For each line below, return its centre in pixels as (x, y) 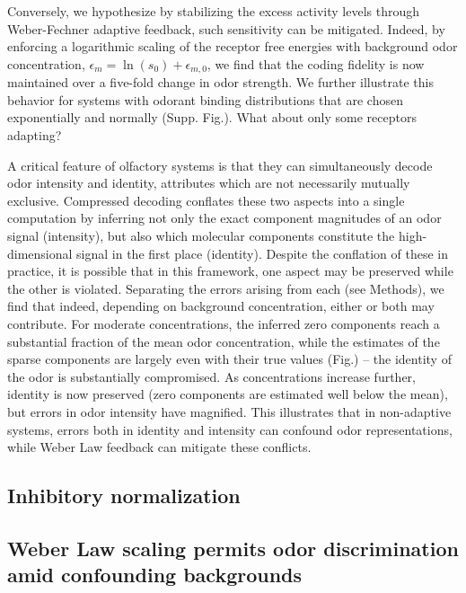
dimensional (40, 253)
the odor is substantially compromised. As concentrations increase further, (211, 376)
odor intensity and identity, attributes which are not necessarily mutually (209, 183)
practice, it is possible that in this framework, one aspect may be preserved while (230, 271)
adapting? (35, 135)
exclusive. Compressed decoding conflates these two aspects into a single (206, 200)
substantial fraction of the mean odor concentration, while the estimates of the (224, 341)
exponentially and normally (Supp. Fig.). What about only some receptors (212, 117)
